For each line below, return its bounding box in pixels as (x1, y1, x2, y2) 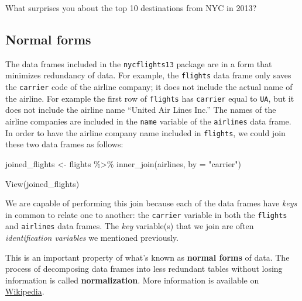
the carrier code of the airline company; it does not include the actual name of (5, 81, 293, 93)
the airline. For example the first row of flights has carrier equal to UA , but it (5, 92, 294, 104)
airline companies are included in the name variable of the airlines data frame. (5, 115, 291, 127)
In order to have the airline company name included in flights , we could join (5, 126, 286, 139)
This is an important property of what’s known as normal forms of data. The (5, 251, 290, 263)
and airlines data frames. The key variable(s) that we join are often (5, 220, 254, 232)
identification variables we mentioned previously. (5, 231, 179, 244)
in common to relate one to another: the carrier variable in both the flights (5, 208, 287, 220)
